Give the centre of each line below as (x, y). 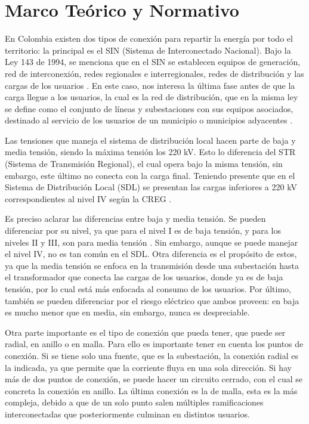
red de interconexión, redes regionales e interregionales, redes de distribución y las (154, 73)
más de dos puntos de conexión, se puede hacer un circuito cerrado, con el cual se (154, 379)
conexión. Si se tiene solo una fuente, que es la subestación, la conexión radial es (152, 355)
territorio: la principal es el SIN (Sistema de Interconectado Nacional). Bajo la (148, 50)
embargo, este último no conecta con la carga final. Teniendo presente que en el (150, 175)
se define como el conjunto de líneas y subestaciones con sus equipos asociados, (149, 108)
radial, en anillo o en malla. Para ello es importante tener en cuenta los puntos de (154, 344)
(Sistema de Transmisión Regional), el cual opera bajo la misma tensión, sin (144, 164)
